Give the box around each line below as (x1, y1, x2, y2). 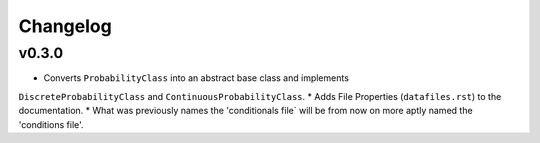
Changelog (18, 15, 112, 37)
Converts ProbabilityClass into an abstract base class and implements (43, 72, 350, 84)
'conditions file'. (18, 118, 84, 130)
